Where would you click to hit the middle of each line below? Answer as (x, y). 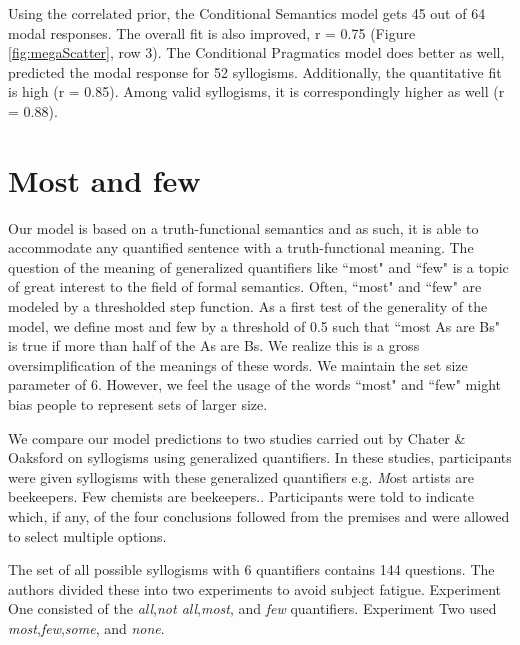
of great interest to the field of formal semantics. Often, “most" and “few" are (245, 286)
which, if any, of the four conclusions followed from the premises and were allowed (259, 516)
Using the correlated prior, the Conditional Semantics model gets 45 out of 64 (247, 13)
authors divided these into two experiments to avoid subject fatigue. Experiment (254, 588)
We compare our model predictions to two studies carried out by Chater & (237, 437)
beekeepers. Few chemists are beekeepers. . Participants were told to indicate (241, 496)
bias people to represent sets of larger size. (138, 404)
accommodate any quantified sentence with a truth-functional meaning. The (241, 247)
